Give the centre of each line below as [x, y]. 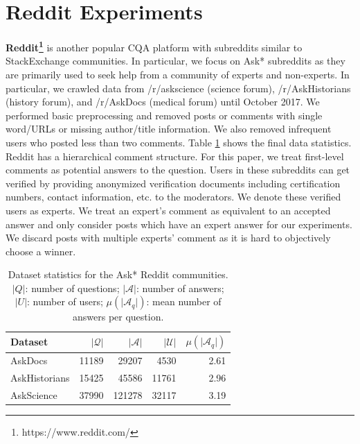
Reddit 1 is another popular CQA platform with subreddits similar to [154, 46]
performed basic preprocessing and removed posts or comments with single [164, 115]
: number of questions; [72, 288]
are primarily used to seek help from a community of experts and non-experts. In [178, 74]
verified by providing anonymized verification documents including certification [173, 183]
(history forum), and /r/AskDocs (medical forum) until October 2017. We [163, 102]
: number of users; [65, 301]
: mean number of [184, 301]
